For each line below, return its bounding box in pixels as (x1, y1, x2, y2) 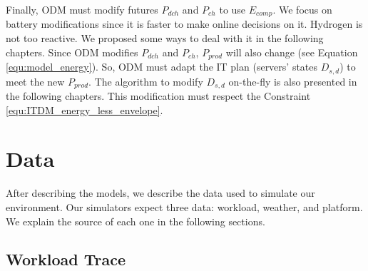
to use (219, 2, 246, 16)
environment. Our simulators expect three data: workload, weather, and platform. (6, 199, 363, 214)
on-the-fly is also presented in (228, 73, 357, 88)
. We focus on (272, 2, 332, 16)
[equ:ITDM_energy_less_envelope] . (6, 102, 163, 117)
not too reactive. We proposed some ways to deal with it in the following (6, 31, 324, 46)
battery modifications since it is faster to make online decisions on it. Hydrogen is (6, 16, 363, 31)
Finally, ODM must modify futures (6, 2, 158, 16)
